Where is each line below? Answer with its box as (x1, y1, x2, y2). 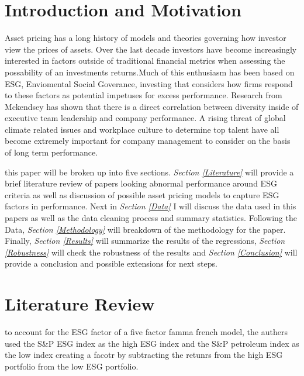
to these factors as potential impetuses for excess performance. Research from (5, 89, 282, 101)
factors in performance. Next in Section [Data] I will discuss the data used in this (5, 200, 296, 212)
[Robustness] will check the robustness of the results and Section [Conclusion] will (5, 246, 298, 258)
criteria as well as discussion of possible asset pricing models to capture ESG (5, 188, 279, 201)
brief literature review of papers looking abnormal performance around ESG (5, 177, 277, 189)
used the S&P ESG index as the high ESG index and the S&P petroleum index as (5, 337, 299, 349)
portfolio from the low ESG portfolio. (5, 360, 139, 372)
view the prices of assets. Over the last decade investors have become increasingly (5, 43, 297, 55)
